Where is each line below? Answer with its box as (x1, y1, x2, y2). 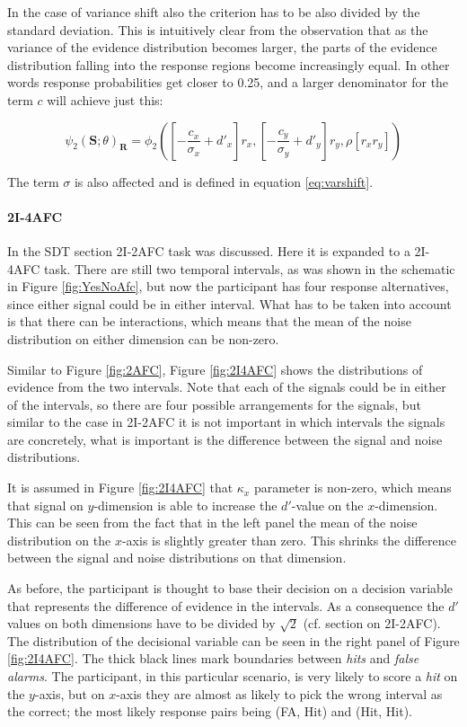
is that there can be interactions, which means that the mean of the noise (7, 312, 411, 331)
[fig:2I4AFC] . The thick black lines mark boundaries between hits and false (7, 649, 419, 668)
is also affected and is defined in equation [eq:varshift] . (74, 172, 374, 191)
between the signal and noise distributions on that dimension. (7, 548, 347, 567)
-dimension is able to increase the (93, 495, 278, 514)
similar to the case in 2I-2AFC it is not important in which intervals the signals (7, 412, 445, 431)
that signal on (7, 495, 84, 514)
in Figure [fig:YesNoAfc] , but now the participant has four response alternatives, (7, 277, 449, 296)
